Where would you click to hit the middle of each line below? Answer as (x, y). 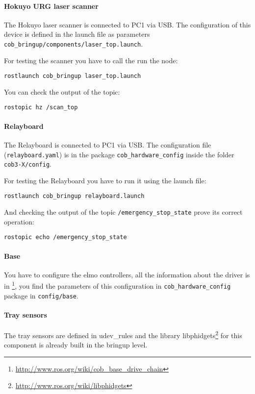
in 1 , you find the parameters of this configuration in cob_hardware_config (117, 285)
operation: (19, 221)
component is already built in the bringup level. (76, 345)
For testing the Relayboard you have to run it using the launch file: (105, 180)
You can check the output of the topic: (62, 91)
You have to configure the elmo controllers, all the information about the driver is (127, 274)
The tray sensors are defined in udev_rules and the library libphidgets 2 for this (123, 334)
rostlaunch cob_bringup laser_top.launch (73, 76)
